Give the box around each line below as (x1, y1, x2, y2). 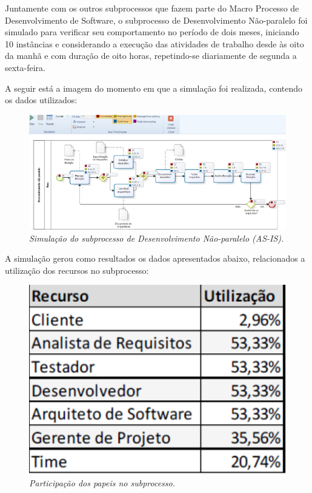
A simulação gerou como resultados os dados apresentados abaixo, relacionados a (5, 252, 305, 265)
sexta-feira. (5, 61, 46, 73)
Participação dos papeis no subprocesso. (29, 476, 176, 489)
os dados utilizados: (5, 93, 78, 106)
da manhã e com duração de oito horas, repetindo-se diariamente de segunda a (5, 49, 297, 62)
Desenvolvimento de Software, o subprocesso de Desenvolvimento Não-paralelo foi (5, 13, 308, 26)
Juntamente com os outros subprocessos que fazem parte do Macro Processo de (5, 2, 299, 14)
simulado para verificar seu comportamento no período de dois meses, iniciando (5, 25, 299, 38)
